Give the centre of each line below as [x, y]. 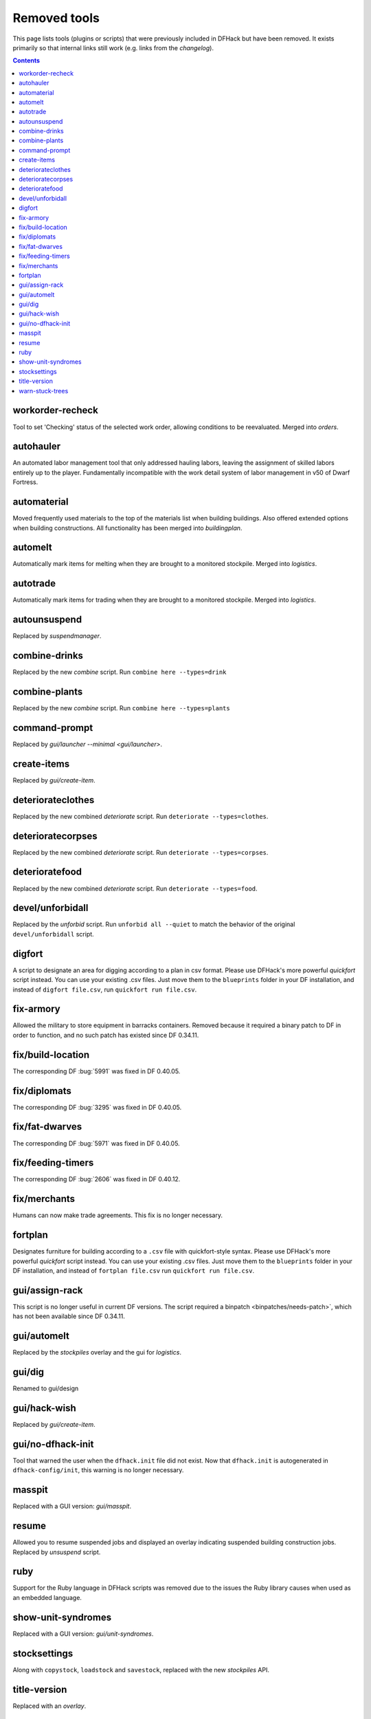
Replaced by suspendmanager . [57, 636]
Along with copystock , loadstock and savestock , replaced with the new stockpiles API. [141, 1669]
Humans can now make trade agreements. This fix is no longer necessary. [118, 1215]
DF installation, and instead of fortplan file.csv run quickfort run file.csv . [133, 1271]
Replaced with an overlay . [49, 1706]
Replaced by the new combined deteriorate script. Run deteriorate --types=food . [135, 888]
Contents [26, 61]
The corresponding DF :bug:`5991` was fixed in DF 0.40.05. [97, 1071]
